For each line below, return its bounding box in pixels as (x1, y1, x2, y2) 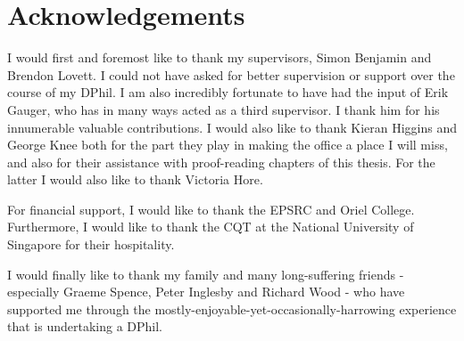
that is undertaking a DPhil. (7, 317, 162, 336)
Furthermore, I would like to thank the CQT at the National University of (7, 217, 414, 236)
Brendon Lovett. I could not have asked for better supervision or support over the (7, 65, 455, 84)
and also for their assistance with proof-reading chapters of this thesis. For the (7, 152, 435, 171)
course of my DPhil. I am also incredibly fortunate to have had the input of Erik (7, 83, 449, 101)
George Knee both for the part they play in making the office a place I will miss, (7, 135, 448, 154)
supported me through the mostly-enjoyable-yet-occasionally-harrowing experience (7, 299, 457, 318)
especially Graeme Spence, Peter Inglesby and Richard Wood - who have (7, 282, 405, 301)
